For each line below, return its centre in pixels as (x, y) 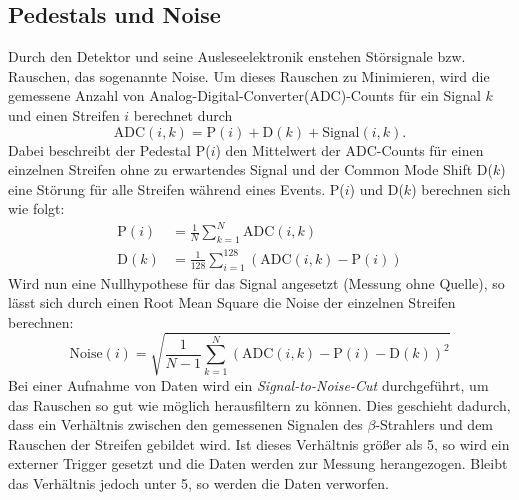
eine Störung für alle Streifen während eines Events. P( (176, 188)
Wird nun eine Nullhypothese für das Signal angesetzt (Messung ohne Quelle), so (256, 282)
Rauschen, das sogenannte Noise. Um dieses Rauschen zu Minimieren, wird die (249, 75)
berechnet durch (183, 114)
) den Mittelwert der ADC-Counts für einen (349, 149)
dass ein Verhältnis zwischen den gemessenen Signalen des (185, 424)
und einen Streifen (64, 114)
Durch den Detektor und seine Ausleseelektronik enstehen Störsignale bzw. (237, 56)
